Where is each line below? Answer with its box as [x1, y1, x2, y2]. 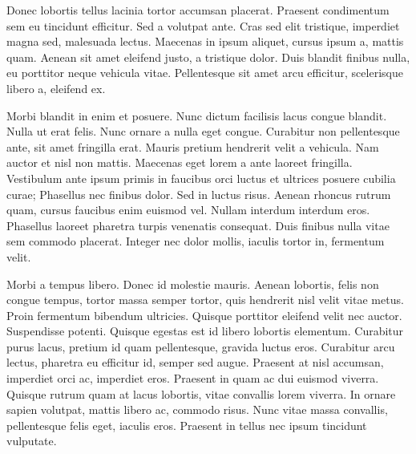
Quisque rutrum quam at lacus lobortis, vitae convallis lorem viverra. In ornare [6, 385, 396, 402]
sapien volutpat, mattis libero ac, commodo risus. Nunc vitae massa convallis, [6, 401, 388, 418]
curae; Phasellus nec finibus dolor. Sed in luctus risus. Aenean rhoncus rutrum [6, 185, 391, 202]
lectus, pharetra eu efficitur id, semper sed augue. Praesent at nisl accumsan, [6, 354, 384, 371]
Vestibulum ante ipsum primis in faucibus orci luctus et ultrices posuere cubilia [6, 169, 396, 186]
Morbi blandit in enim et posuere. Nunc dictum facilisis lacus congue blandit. [6, 107, 387, 124]
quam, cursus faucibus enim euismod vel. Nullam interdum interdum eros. [6, 201, 370, 218]
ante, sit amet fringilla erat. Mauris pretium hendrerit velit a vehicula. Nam [6, 138, 379, 155]
